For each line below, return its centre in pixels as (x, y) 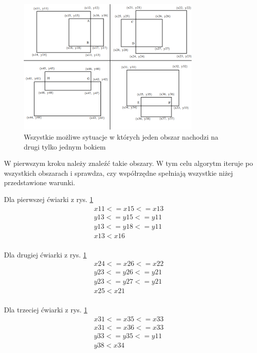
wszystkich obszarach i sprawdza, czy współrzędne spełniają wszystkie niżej (119, 173)
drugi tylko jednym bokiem (65, 146)
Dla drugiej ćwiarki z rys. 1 (45, 254)
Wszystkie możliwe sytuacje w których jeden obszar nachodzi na (121, 136)
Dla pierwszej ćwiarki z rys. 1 (49, 199)
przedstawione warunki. (40, 182)
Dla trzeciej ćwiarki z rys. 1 (46, 310)
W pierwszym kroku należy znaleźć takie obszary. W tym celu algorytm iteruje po (128, 163)
